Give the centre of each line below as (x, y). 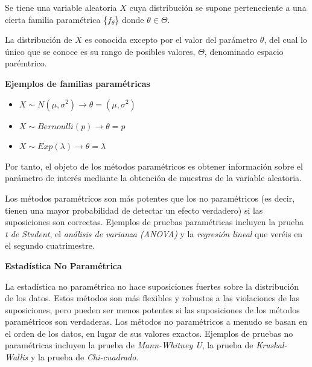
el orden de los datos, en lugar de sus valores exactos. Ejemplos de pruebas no (149, 333)
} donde (129, 19)
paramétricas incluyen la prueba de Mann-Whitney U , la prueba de (129, 345)
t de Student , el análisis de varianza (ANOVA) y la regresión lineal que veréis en (154, 233)
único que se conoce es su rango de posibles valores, (100, 51)
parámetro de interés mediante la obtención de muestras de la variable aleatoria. (153, 178)
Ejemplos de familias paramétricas (78, 83)
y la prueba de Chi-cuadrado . (85, 357)
